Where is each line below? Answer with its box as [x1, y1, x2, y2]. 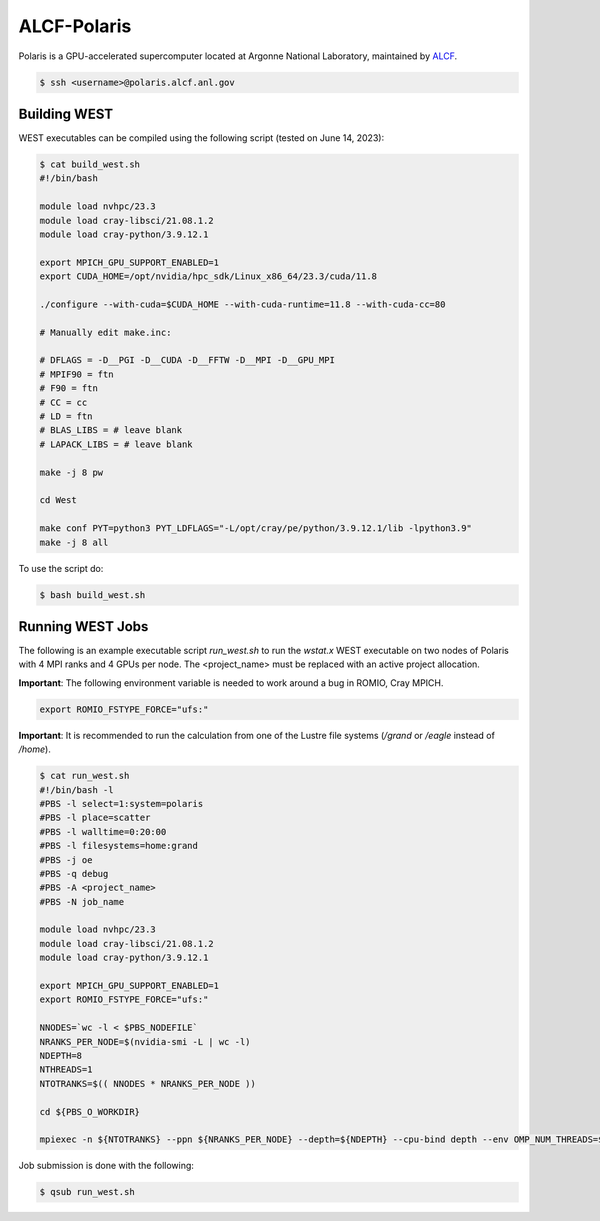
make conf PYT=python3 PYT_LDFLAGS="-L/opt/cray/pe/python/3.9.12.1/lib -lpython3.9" [39, 523, 472, 534]
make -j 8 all [39, 536, 109, 548]
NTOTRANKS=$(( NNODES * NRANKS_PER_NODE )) [39, 1078, 257, 1089]
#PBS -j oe [39, 854, 93, 865]
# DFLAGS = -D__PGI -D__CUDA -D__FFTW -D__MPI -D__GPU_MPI [39, 355, 335, 366]
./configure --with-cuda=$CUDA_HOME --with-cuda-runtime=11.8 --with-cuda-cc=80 [39, 298, 446, 310]
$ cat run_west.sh [39, 770, 130, 782]
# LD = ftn [39, 411, 93, 422]
